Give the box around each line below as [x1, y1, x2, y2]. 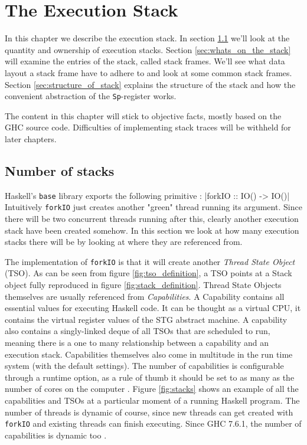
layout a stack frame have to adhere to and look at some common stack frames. [5, 66, 292, 78]
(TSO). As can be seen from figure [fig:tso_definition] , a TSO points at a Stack [5, 267, 292, 279]
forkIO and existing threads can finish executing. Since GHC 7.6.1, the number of [5, 417, 302, 430]
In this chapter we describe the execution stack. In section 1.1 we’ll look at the [5, 32, 290, 44]
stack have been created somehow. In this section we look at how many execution [5, 224, 299, 236]
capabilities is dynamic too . [5, 428, 107, 441]
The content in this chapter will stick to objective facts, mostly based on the [5, 109, 282, 122]
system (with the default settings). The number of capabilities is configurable [5, 359, 284, 372]
